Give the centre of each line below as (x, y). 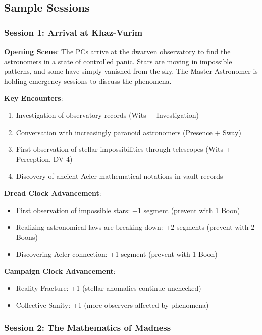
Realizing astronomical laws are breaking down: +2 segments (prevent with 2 (135, 227)
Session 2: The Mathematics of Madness (88, 327)
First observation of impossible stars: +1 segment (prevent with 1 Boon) (128, 210)
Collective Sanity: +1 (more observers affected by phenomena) (112, 305)
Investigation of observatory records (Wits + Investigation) (108, 115)
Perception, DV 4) (44, 159)
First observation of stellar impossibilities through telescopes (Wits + (123, 149)
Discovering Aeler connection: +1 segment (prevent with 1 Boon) (117, 254)
